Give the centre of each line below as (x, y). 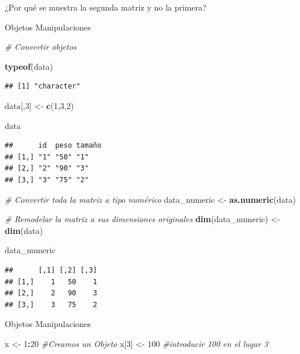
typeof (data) (29, 66)
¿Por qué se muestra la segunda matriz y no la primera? (106, 7)
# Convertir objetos (41, 47)
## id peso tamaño (53, 146)
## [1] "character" (43, 86)
